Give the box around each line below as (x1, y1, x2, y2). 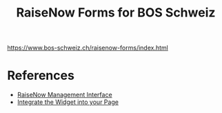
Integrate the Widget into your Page (17, 98, 119, 106)
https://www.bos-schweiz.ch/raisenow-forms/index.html (7, 43, 169, 52)
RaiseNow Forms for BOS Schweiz (16, 5, 216, 21)
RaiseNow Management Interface (17, 91, 112, 99)
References (7, 68, 74, 83)
